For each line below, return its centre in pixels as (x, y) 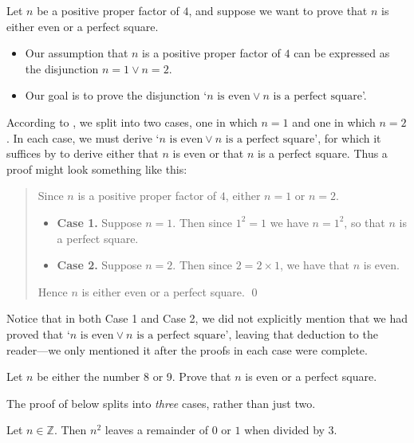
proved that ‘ (38, 333)
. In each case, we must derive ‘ (83, 137)
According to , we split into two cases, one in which (132, 122)
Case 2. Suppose (99, 265)
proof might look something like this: (97, 169)
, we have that (315, 265)
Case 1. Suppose (99, 222)
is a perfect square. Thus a (323, 153)
